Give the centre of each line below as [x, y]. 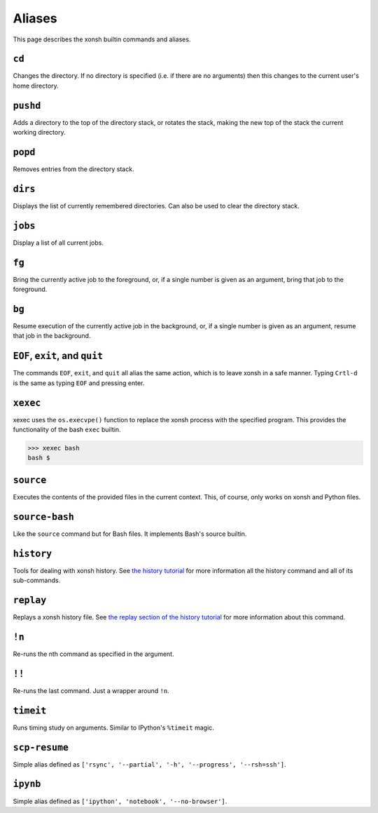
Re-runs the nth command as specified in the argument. [93, 654]
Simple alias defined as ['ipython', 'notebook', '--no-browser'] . [120, 801]
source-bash [44, 517]
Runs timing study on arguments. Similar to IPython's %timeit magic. [114, 727]
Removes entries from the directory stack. [73, 169]
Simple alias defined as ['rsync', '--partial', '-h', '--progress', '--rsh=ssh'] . [149, 764]
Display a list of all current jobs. [58, 243]
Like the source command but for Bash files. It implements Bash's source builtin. [130, 534]
